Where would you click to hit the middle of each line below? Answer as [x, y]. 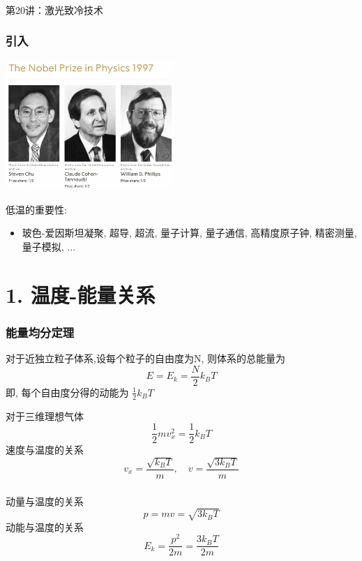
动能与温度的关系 [45, 526]
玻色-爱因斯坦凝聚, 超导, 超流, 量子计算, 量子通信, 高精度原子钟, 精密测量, [189, 233]
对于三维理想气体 [45, 416]
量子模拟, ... [49, 246]
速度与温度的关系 [45, 450]
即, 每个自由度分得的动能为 [67, 392]
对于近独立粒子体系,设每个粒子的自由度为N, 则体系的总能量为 [145, 358]
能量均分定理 [40, 332]
